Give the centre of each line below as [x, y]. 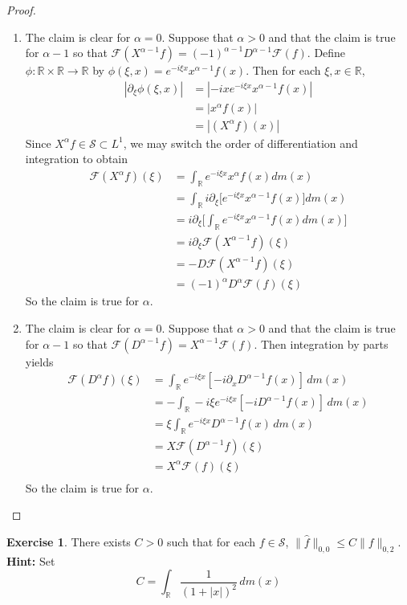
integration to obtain [77, 159]
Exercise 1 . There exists [69, 541]
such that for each [211, 541]
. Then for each [283, 70]
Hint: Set [31, 560]
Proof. [21, 10]
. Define [326, 53]
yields [39, 361]
